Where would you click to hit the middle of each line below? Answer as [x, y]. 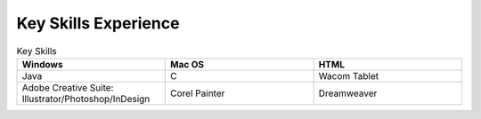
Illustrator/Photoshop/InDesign [86, 99]
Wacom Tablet [348, 75]
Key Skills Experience [98, 23]
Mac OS [188, 64]
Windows [42, 64]
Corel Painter [198, 93]
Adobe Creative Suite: [68, 87]
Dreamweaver [348, 93]
